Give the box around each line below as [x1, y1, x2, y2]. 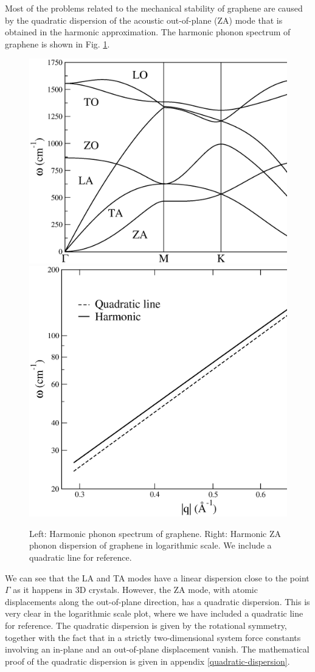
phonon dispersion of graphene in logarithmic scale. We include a [29, 539, 272, 552]
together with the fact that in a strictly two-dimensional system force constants [5, 631, 301, 643]
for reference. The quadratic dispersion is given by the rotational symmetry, [5, 618, 287, 631]
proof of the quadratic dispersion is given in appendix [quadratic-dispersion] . [5, 654, 290, 667]
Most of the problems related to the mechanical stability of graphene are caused [5, 2, 303, 14]
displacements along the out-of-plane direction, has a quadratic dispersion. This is [5, 595, 310, 608]
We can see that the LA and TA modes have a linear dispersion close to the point [5, 571, 310, 584]
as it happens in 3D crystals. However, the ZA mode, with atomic [13, 583, 258, 596]
